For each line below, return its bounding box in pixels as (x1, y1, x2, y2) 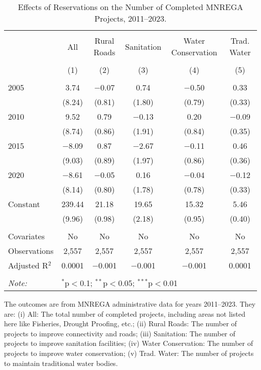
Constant (8, 198, 40, 210)
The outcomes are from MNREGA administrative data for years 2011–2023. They (4, 299, 256, 309)
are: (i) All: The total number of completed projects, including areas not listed (4, 308, 245, 319)
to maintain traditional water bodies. (4, 357, 118, 368)
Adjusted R (8, 259, 48, 271)
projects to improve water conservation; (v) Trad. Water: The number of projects (4, 347, 254, 358)
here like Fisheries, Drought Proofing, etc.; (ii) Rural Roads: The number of (4, 318, 237, 329)
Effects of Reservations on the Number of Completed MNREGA (18, 1, 243, 13)
